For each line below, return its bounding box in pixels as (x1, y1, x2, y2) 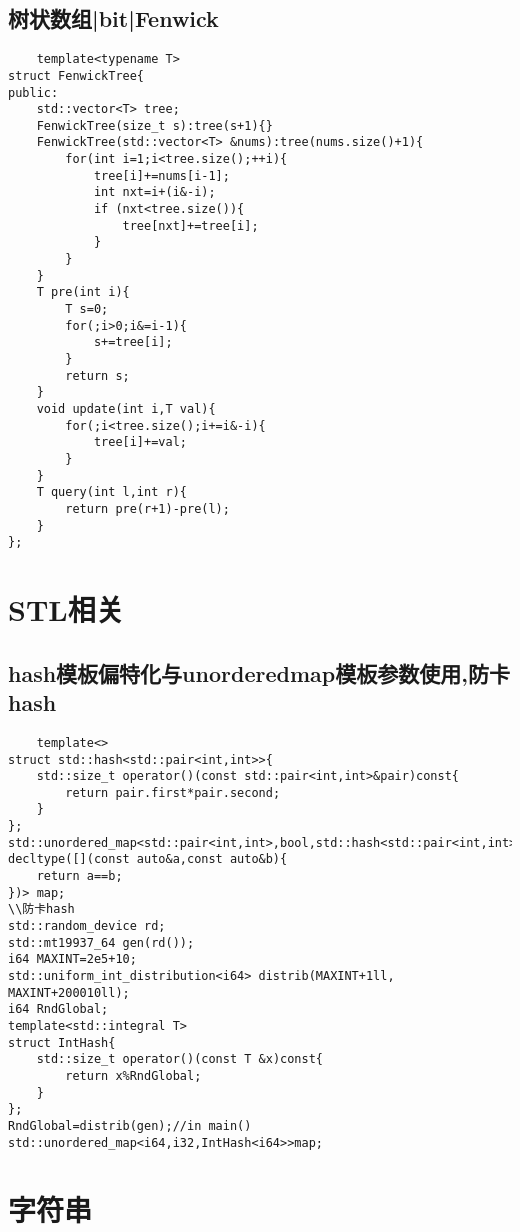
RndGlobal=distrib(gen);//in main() (8, 1118, 252, 1133)
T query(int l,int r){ (36, 485, 187, 500)
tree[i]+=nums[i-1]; (93, 168, 230, 183)
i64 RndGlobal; (8, 1002, 109, 1017)
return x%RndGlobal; (65, 1068, 202, 1083)
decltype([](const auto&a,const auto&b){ (8, 852, 288, 867)
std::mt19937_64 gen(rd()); (8, 935, 195, 950)
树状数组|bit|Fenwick (8, 3, 219, 34)
